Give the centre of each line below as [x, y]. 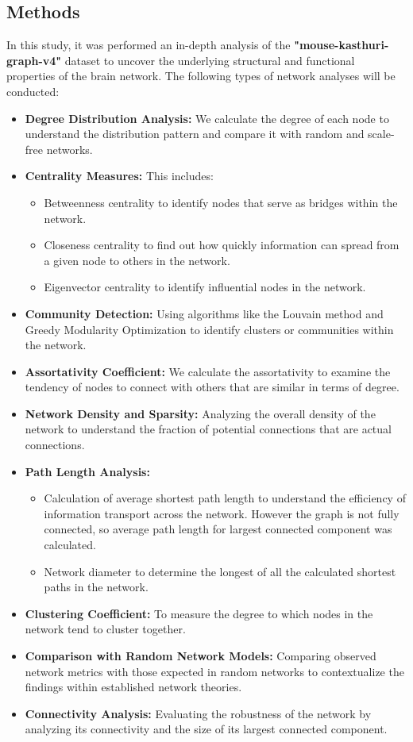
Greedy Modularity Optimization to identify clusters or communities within [209, 329]
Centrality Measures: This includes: [119, 176]
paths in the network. [96, 587]
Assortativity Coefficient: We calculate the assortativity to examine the [208, 371]
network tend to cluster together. [105, 629]
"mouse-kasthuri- [342, 45]
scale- [381, 134]
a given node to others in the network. [137, 260]
